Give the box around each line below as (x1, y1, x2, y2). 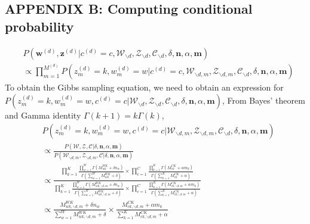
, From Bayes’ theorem (222, 94, 305, 107)
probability (5, 17, 74, 35)
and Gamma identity (5, 109, 81, 122)
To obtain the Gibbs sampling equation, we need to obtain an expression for (5, 81, 284, 94)
